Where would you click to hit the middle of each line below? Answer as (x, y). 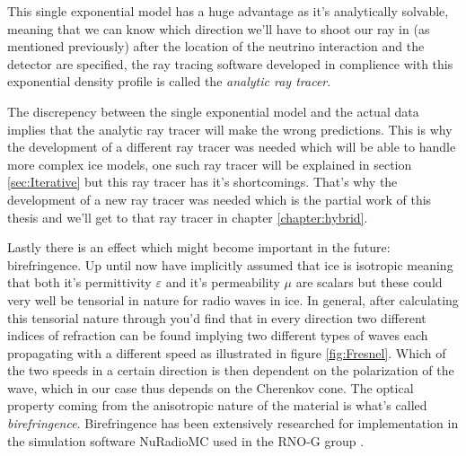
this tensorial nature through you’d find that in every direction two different (217, 317)
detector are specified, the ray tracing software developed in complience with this (230, 63)
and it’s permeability (223, 282)
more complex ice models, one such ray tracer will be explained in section (210, 164)
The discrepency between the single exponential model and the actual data (213, 111)
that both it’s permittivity (79, 282)
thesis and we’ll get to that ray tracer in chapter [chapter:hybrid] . (188, 217)
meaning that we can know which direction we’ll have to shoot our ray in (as (219, 28)
